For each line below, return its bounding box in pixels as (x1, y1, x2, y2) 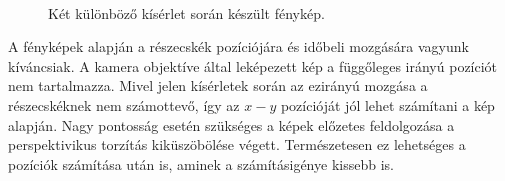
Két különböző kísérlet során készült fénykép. (48, 2, 325, 23)
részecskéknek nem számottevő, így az (8, 94, 240, 115)
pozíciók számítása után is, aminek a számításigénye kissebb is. (8, 153, 394, 174)
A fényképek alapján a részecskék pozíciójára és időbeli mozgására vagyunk (8, 36, 469, 57)
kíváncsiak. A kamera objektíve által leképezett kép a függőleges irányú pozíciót (8, 55, 498, 76)
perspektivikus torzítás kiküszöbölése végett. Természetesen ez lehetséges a (8, 134, 466, 155)
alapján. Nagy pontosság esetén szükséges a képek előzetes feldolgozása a (8, 114, 455, 135)
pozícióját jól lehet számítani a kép (280, 94, 495, 115)
